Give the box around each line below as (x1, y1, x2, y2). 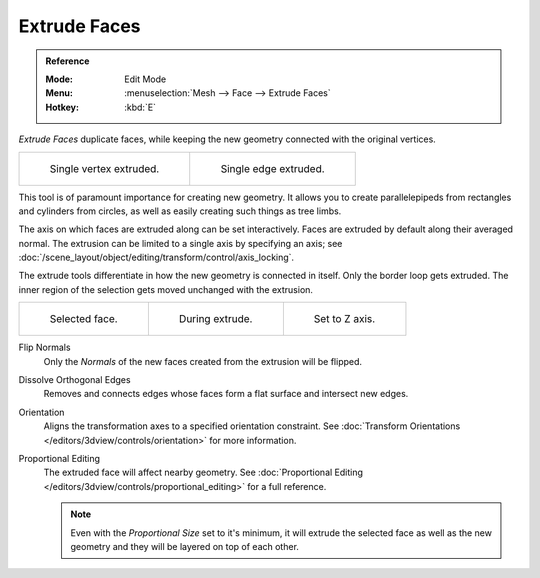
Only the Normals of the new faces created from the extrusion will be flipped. (43, 355, 363, 367)
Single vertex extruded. (49, 161, 160, 175)
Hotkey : (45, 101, 80, 113)
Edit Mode (124, 73, 167, 85)
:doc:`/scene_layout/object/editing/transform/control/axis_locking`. (18, 251, 295, 264)
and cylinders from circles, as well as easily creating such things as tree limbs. (18, 205, 342, 217)
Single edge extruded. (220, 161, 325, 175)
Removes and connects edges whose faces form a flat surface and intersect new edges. (43, 388, 409, 400)
